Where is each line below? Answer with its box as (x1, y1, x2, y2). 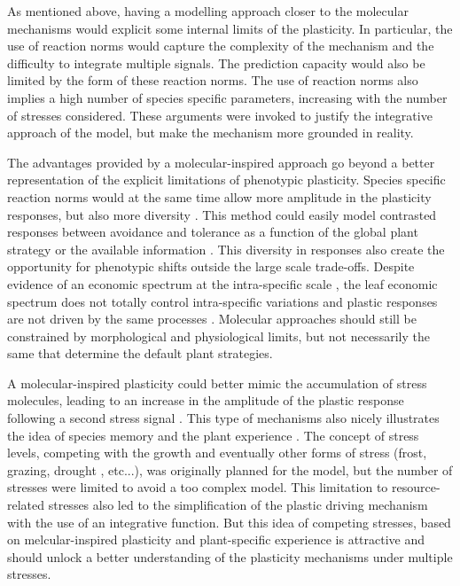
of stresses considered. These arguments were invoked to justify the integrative (7, 105, 433, 124)
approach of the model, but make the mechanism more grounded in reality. (7, 123, 414, 142)
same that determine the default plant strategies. (7, 344, 273, 363)
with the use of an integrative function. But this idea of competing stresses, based (7, 512, 451, 531)
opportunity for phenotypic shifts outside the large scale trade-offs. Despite (7, 257, 415, 276)
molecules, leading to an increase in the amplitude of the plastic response (7, 391, 404, 410)
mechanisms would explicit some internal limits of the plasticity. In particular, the (7, 19, 453, 37)
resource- (392, 478, 441, 496)
